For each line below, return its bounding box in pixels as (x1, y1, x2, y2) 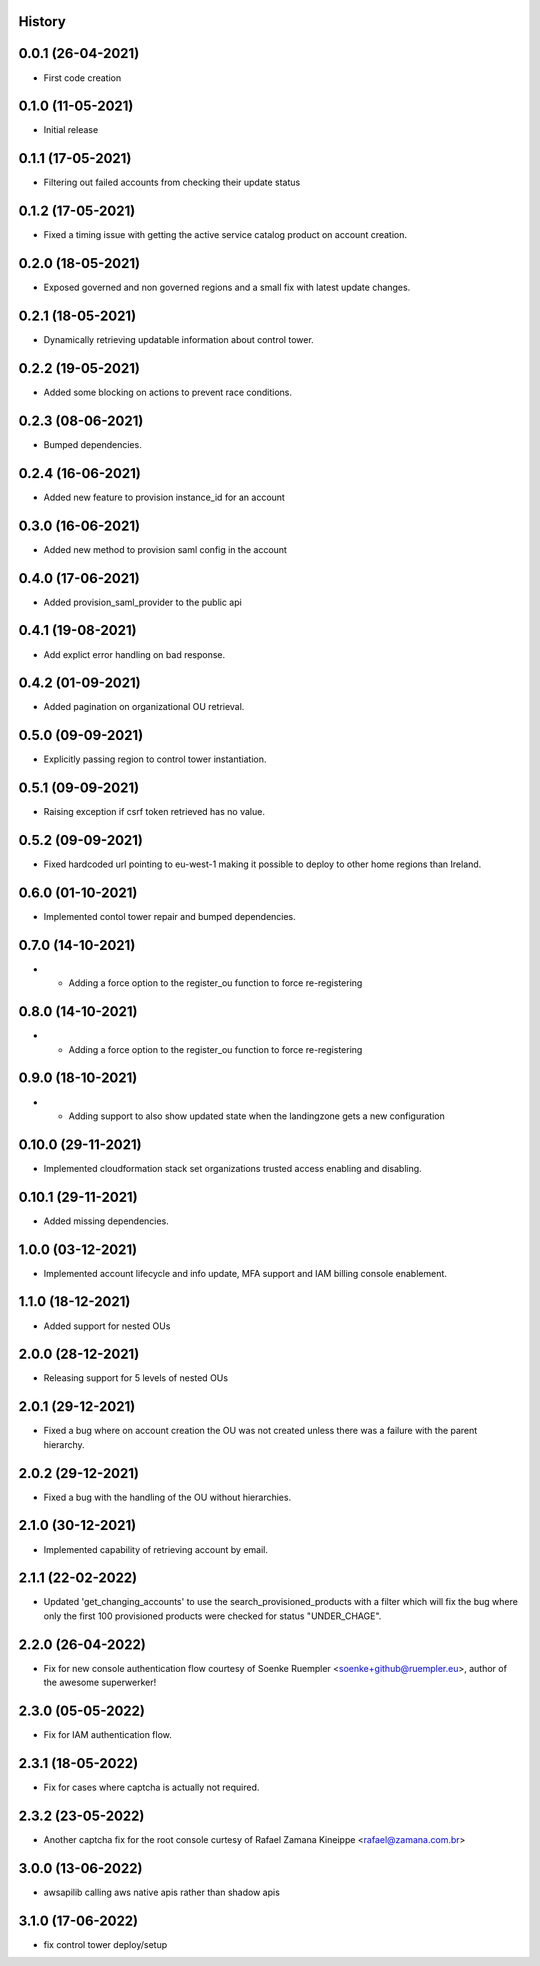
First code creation (43, 71, 122, 84)
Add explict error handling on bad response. (43, 648, 226, 660)
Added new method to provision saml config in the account (43, 543, 287, 555)
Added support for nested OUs (43, 1320, 171, 1332)
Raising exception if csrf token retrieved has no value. (43, 806, 265, 818)
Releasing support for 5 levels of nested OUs (43, 1372, 229, 1384)
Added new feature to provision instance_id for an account (43, 491, 285, 503)
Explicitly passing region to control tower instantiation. (43, 753, 267, 765)
